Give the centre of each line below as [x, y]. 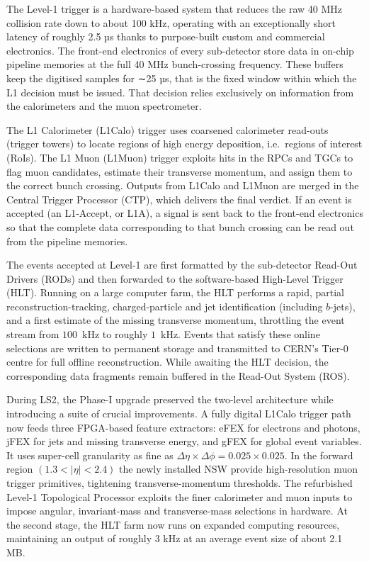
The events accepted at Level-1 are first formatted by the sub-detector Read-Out [182, 265]
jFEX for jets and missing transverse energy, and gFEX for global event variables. [184, 441]
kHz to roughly [115, 334]
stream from [33, 334]
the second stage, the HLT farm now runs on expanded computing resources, [173, 524]
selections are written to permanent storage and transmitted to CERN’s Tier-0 [177, 348]
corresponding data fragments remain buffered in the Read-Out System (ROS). [178, 375]
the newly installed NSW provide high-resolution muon [239, 469]
